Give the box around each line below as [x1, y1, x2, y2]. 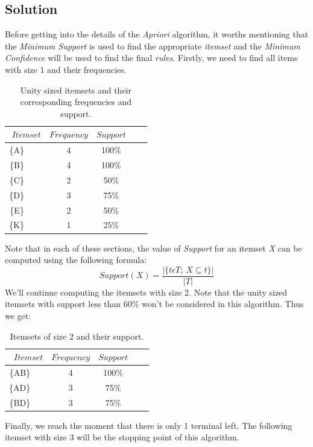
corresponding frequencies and [20, 95, 132, 108]
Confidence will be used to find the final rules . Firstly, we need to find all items [5, 51, 298, 64]
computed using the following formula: [5, 253, 147, 266]
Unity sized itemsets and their [20, 83, 131, 96]
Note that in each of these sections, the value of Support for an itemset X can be [5, 241, 302, 254]
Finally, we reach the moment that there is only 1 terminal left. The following [5, 419, 292, 431]
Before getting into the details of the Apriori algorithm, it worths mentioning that [5, 28, 309, 40]
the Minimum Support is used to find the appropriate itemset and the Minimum [5, 39, 300, 52]
